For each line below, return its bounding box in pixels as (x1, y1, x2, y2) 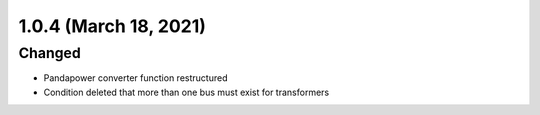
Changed (18, 44, 82, 62)
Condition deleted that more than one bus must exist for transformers (43, 86, 330, 98)
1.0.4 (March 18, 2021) (18, 15, 207, 37)
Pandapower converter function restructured (43, 72, 228, 84)
